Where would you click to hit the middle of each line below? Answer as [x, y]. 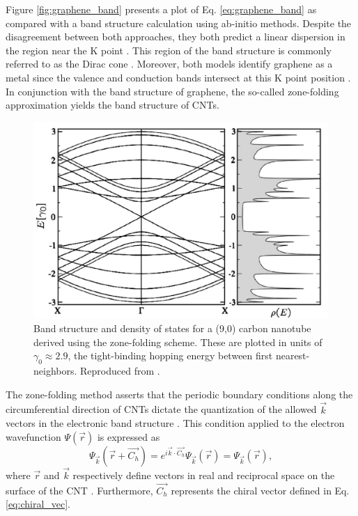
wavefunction [33, 436]
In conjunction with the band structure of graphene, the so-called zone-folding [172, 91]
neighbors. [55, 371]
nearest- [293, 355]
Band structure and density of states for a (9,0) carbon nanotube [172, 328]
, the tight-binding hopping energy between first [170, 355]
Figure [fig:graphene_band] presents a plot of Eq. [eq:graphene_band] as [161, 9]
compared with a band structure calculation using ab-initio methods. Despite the [179, 23]
